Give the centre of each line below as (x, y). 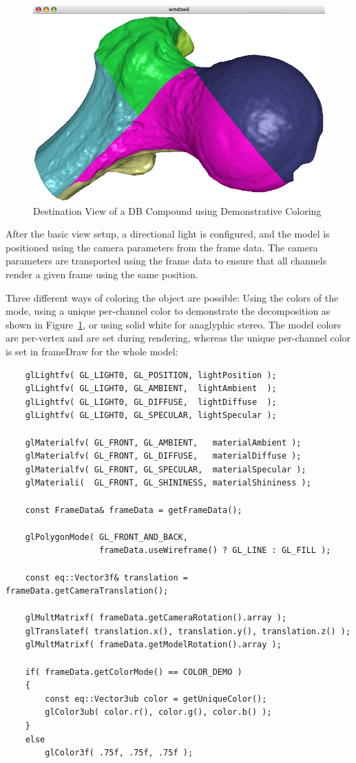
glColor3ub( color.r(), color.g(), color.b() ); (158, 712)
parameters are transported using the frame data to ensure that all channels (166, 261)
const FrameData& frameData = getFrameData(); (134, 510)
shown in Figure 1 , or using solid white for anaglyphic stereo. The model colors (174, 324)
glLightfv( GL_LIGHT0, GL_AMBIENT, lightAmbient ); (151, 389)
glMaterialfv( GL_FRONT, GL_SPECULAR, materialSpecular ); (166, 469)
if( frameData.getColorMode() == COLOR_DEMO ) (134, 672)
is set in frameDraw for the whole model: (92, 352)
